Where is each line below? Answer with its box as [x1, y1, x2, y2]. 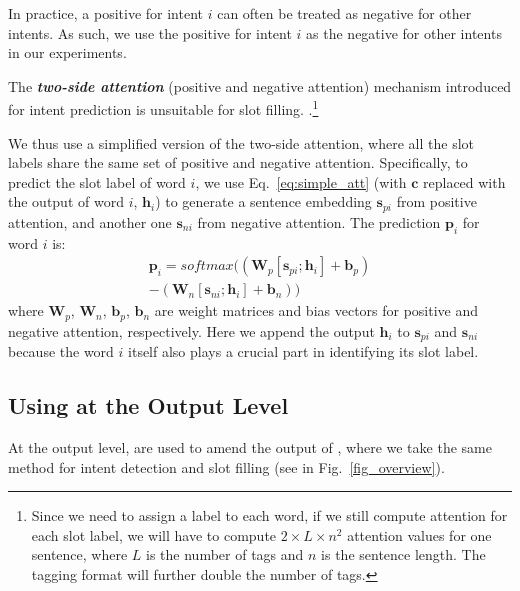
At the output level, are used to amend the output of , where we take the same [8, 437, 492, 458]
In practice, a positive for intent [8, 3, 203, 23]
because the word [8, 341, 114, 362]
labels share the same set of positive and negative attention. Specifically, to [8, 152, 468, 173]
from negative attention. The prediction [197, 211, 441, 232]
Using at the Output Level [8, 390, 289, 421]
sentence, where [31, 544, 128, 565]
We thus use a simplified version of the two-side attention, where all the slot [8, 132, 475, 153]
